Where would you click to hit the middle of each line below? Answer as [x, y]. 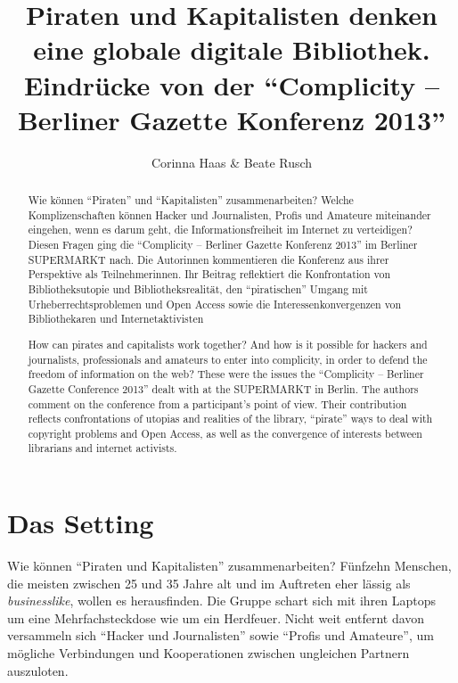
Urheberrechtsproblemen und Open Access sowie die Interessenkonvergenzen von [215, 304]
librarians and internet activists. [102, 448]
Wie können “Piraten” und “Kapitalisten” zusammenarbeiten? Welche [191, 200]
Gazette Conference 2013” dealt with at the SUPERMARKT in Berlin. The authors [223, 388]
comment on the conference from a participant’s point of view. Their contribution [217, 403]
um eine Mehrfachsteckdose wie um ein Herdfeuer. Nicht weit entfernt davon [216, 617]
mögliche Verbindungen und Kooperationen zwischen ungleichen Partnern [209, 653]
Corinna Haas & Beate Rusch [232, 162]
